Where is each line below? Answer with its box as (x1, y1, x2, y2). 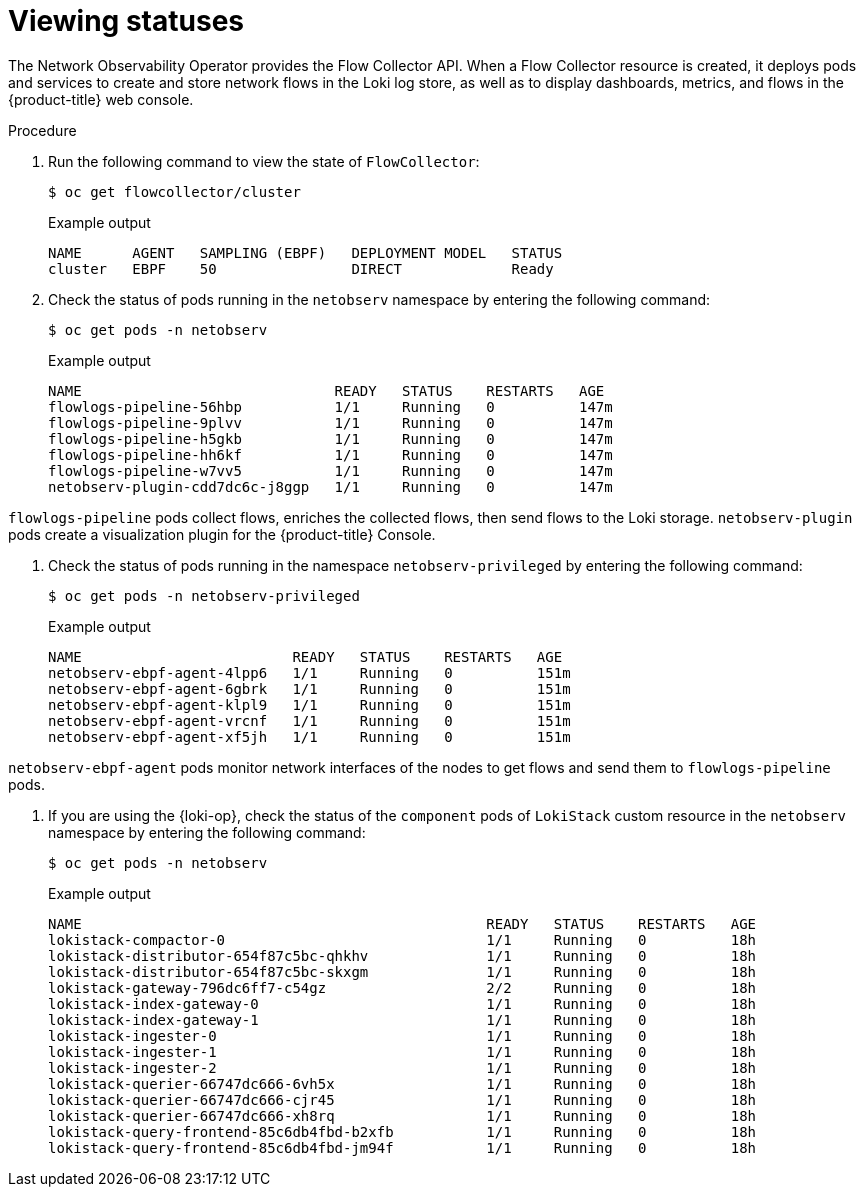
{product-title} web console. (8, 90, 194, 108)
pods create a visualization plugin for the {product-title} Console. (8, 525, 436, 543)
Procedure (8, 121, 77, 139)
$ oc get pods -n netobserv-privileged (48, 587, 360, 604)
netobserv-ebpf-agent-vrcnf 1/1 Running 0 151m (48, 712, 571, 729)
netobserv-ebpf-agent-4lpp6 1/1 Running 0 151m (48, 664, 571, 681)
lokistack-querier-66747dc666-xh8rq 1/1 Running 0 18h (48, 1107, 757, 1124)
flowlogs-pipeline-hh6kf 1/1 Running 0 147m (48, 446, 613, 463)
